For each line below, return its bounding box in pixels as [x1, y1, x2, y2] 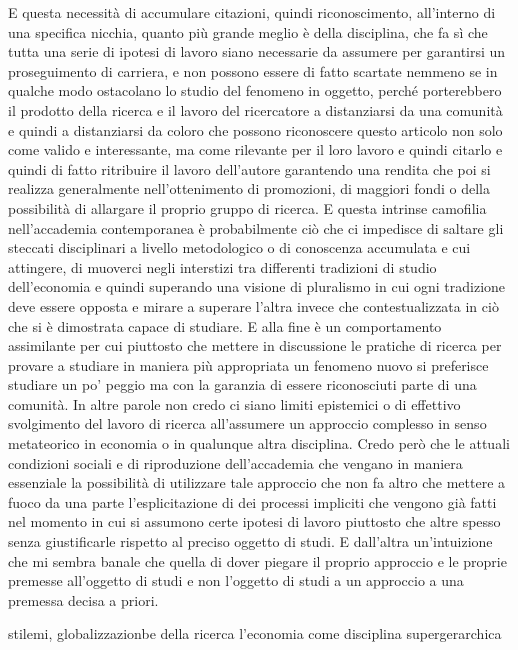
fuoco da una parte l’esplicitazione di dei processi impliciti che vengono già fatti [8, 491, 497, 512]
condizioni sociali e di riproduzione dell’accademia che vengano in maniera [8, 452, 463, 473]
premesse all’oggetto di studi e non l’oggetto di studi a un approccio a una [8, 570, 464, 591]
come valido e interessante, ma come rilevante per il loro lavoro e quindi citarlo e [8, 139, 503, 160]
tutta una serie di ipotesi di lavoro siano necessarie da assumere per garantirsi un [8, 41, 506, 62]
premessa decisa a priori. [8, 589, 159, 610]
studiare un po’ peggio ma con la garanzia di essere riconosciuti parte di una [8, 374, 477, 395]
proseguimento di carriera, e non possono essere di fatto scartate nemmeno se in [8, 60, 498, 81]
